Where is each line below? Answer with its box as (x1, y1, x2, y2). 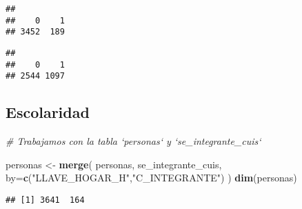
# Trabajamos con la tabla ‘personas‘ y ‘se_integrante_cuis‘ (6, 134, 261, 148)
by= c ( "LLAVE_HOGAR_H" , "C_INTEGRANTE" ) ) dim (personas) (6, 170, 297, 185)
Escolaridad (6, 101, 90, 123)
